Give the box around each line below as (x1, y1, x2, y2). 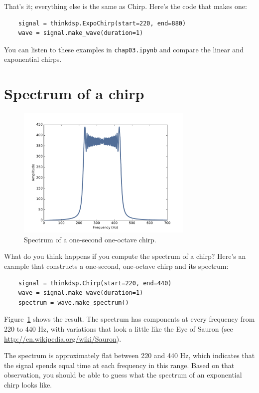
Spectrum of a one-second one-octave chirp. (24, 234, 156, 244)
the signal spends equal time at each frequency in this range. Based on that (4, 360, 235, 370)
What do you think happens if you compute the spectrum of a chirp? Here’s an (4, 251, 246, 261)
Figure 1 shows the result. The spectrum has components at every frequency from (4, 314, 255, 324)
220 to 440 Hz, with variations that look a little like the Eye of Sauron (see (4, 323, 233, 334)
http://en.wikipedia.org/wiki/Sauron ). (4, 333, 122, 344)
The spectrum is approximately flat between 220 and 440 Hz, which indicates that (4, 350, 255, 361)
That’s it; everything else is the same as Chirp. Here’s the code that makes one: (4, 1, 247, 11)
